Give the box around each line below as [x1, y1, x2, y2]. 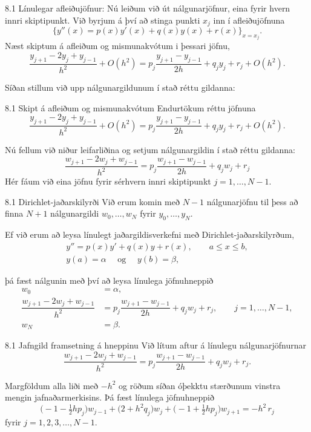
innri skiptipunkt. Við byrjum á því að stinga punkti [5, 13, 200, 26]
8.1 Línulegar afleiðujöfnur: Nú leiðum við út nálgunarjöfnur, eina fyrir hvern [5, 2, 290, 14]
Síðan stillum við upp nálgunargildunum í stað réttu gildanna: [5, 81, 235, 94]
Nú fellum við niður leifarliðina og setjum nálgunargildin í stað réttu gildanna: [5, 143, 295, 155]
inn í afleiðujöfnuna [213, 13, 285, 26]
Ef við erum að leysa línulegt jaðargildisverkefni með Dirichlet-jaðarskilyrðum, [5, 228, 295, 241]
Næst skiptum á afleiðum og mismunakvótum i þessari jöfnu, [5, 39, 230, 52]
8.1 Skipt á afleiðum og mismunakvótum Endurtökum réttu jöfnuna [5, 101, 256, 114]
